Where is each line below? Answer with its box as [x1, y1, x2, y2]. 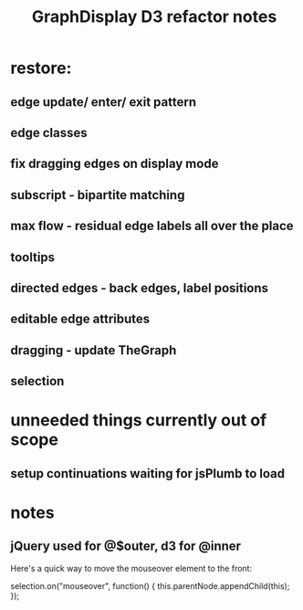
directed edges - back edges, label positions [10, 280, 268, 296]
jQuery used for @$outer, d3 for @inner [10, 539, 241, 554]
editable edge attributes [10, 311, 151, 327]
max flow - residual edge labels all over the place [10, 218, 295, 234]
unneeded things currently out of [10, 410, 267, 431]
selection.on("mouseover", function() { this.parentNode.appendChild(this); [10, 580, 290, 591]
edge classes [10, 125, 88, 141]
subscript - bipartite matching [10, 187, 185, 203]
